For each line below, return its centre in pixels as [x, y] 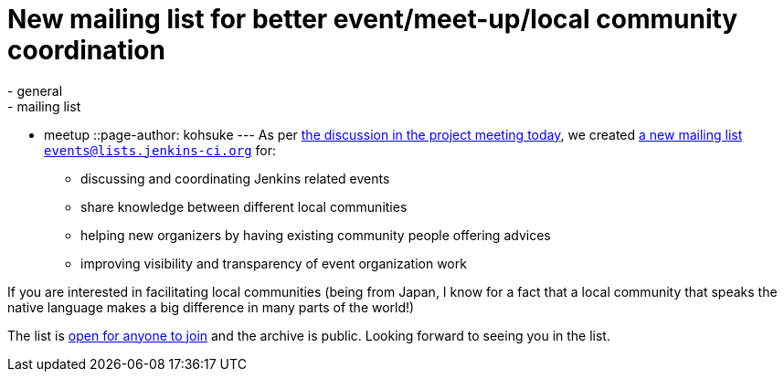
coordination [86, 50]
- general [35, 90]
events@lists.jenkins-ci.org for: [160, 150]
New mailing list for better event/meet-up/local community [373, 19]
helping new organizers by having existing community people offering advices [316, 235]
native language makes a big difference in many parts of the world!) [211, 307]
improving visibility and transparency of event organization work [274, 263]
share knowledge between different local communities [244, 206]
